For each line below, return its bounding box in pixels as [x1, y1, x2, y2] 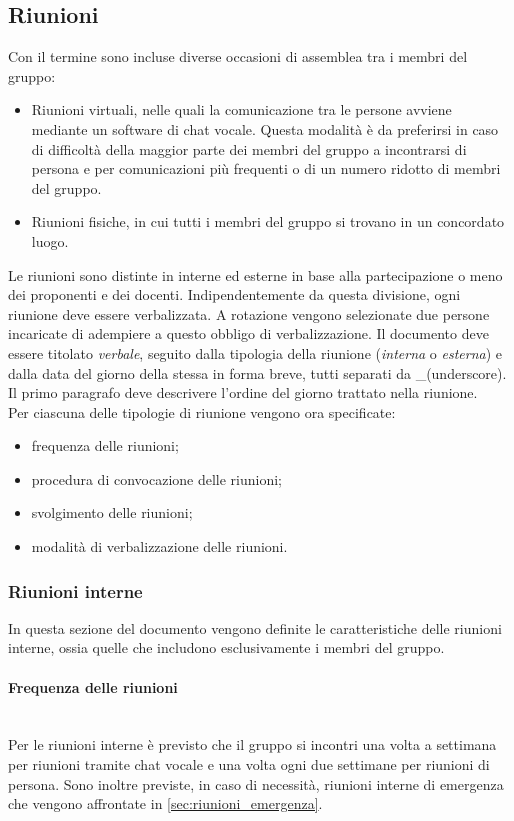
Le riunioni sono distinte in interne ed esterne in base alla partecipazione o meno [8, 264, 503, 285]
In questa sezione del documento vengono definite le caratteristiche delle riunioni [8, 617, 502, 638]
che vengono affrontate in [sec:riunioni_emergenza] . [8, 793, 323, 814]
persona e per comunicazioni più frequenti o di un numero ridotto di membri [31, 158, 501, 179]
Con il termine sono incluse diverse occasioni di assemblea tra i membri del [8, 46, 468, 67]
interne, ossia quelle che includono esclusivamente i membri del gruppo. [8, 637, 445, 658]
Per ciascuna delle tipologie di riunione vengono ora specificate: [8, 401, 396, 422]
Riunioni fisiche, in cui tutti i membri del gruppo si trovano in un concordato [31, 211, 505, 232]
